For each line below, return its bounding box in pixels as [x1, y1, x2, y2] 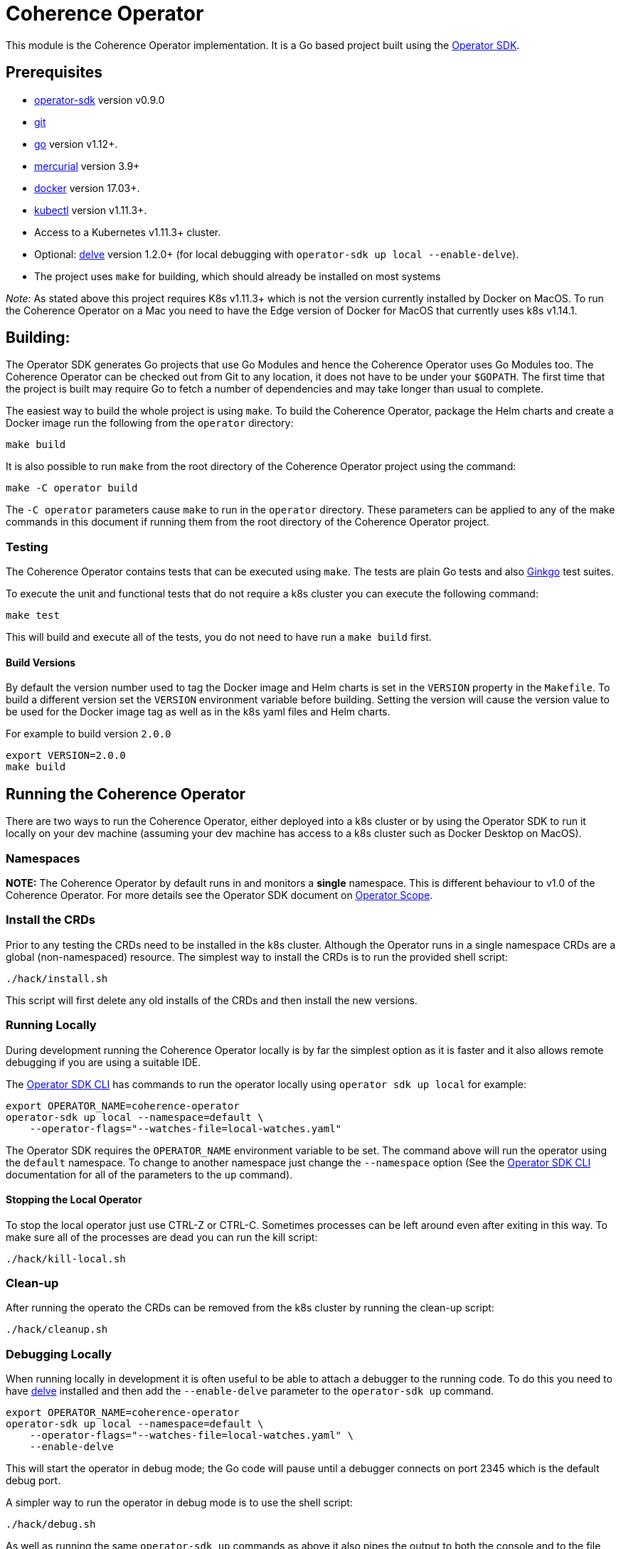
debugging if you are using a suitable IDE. [6, 1055, 201, 1068]
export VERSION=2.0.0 [6, 750, 126, 762]
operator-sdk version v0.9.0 [34, 93, 165, 106]
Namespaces [6, 851, 80, 866]
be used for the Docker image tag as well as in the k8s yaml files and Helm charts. [6, 706, 391, 718]
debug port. [6, 1474, 61, 1487]
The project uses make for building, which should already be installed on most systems [34, 270, 441, 282]
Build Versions [6, 656, 76, 669]
